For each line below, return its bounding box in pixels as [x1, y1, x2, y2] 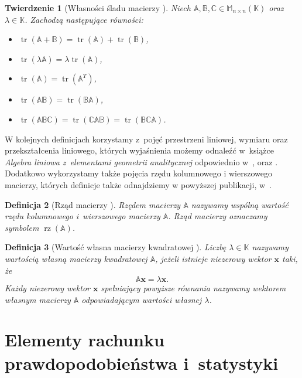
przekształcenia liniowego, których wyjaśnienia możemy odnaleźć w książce [5, 144, 274, 156]
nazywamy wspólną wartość [191, 198, 289, 210]
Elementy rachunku [5, 328, 164, 352]
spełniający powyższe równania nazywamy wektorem [101, 282, 286, 294]
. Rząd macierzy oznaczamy [168, 210, 267, 222]
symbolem [5, 221, 39, 233]
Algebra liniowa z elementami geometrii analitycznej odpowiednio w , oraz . [5, 155, 278, 168]
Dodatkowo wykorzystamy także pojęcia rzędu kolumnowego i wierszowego [5, 167, 272, 179]
